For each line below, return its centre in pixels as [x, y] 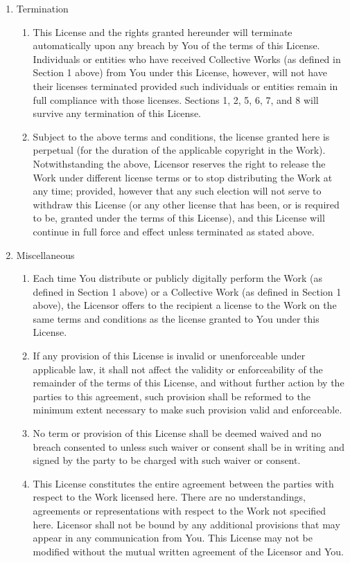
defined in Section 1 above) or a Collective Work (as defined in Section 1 [187, 291]
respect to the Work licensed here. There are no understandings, [169, 497]
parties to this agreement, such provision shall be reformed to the [172, 396]
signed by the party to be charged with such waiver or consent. [167, 460]
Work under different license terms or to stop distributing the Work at [183, 177]
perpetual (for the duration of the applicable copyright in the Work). [179, 150]
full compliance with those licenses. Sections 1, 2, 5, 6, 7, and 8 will [176, 99]
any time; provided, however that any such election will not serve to [177, 191]
